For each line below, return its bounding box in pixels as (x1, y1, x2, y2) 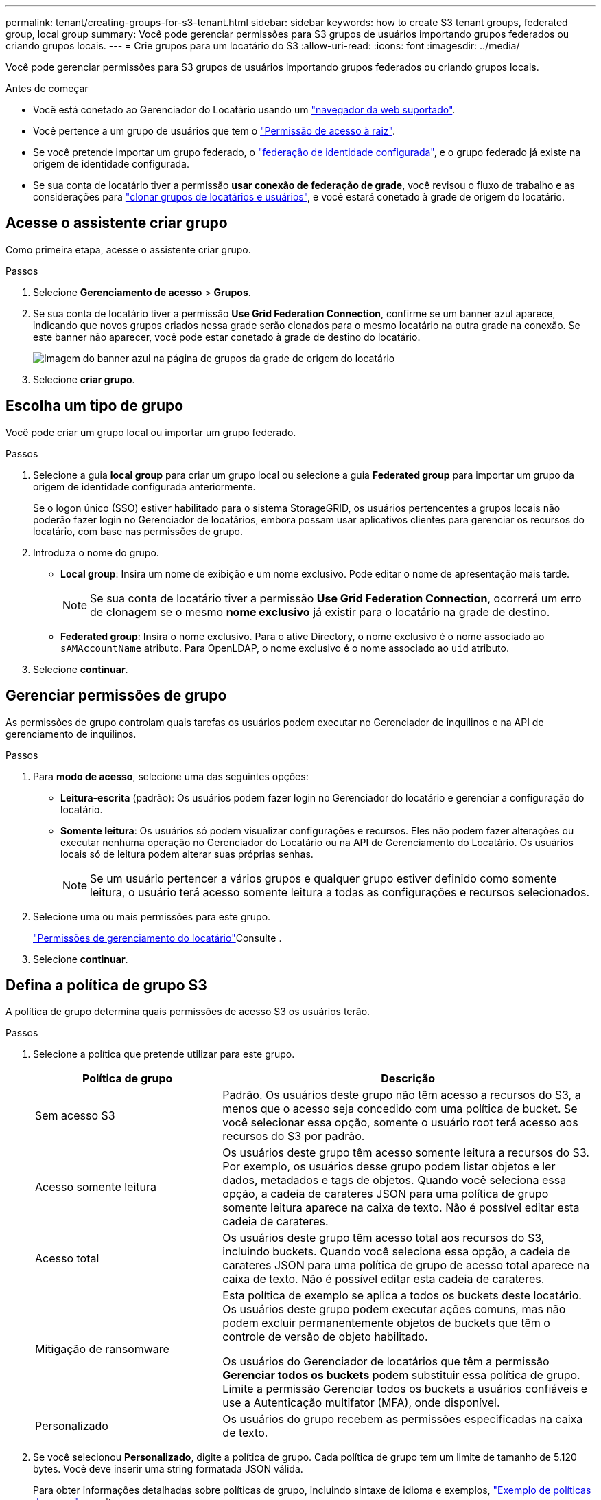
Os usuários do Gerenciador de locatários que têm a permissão (222, 1354, 550, 1369)
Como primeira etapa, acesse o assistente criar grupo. (5, 243, 251, 255)
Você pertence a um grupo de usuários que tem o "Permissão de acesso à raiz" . (33, 125, 395, 137)
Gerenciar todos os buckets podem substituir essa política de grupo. (222, 1368, 580, 1383)
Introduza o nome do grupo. (33, 546, 159, 558)
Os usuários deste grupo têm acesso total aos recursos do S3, (222, 1231, 545, 1245)
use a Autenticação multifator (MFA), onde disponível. (222, 1396, 500, 1410)
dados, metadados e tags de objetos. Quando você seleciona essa (222, 1173, 567, 1187)
